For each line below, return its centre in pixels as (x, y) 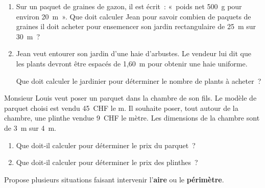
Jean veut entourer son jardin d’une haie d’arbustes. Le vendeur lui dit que (134, 53)
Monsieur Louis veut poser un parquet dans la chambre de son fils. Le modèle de (130, 98)
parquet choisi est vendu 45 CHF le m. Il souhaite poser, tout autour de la (121, 108)
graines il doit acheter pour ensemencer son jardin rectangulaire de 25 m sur (136, 26)
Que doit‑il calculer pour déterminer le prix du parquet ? (106, 145)
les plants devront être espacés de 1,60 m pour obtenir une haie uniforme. (132, 63)
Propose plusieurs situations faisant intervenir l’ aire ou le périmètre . (114, 179)
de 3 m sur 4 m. (30, 127)
